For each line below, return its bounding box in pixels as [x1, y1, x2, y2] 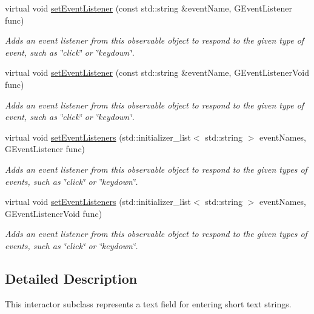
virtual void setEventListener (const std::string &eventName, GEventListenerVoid [5, 66, 310, 79]
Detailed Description [5, 269, 138, 287]
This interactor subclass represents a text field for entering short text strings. [5, 297, 292, 310]
